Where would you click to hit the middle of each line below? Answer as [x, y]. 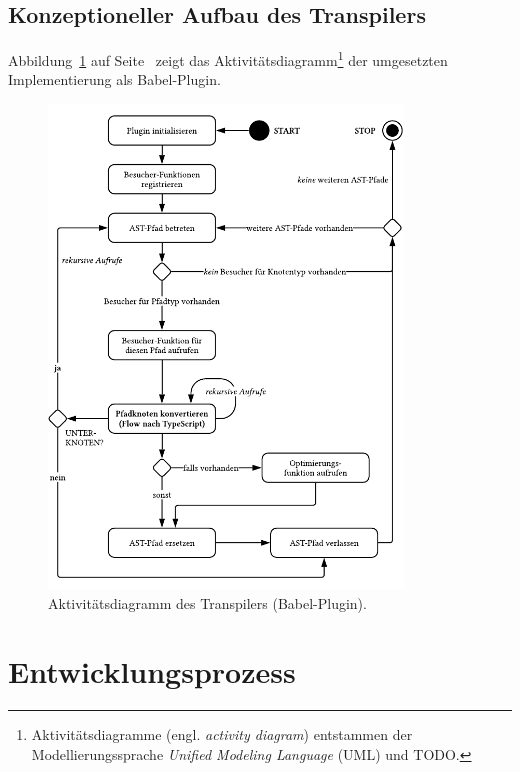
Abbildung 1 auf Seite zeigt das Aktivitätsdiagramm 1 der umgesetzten [228, 58]
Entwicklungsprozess [152, 671]
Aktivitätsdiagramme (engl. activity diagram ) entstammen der [222, 734]
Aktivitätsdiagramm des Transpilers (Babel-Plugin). [207, 602]
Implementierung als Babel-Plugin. [114, 79]
